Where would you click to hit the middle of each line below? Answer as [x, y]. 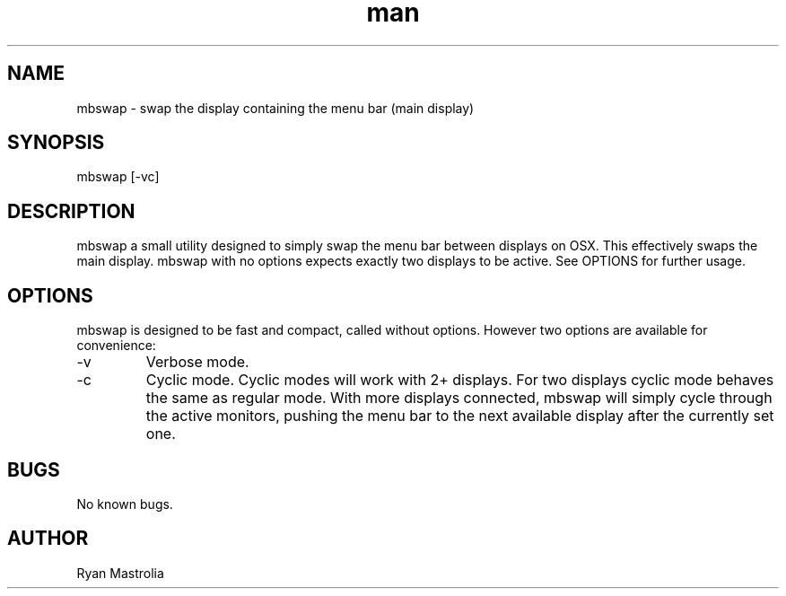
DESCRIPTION [71, 211]
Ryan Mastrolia [120, 573]
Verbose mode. [197, 362]
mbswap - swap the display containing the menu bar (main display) [275, 108]
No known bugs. [125, 504]
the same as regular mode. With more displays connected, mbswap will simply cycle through [459, 398]
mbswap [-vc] [118, 177]
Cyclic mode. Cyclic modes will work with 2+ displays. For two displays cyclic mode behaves [460, 380]
